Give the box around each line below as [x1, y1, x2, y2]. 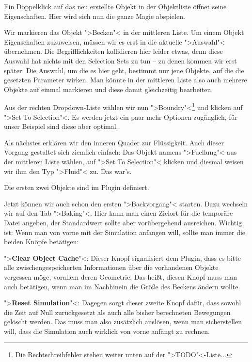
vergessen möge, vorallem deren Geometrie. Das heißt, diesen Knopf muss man [4, 271, 237, 282]
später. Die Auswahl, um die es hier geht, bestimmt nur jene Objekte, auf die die [4, 65, 244, 75]
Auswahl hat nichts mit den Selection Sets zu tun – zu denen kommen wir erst [4, 55, 237, 65]
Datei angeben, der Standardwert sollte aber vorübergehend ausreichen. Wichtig [4, 217, 242, 227]
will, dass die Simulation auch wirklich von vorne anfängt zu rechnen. [4, 326, 210, 336]
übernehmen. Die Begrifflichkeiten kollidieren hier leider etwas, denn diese [4, 46, 223, 56]
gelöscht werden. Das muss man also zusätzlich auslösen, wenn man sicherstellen [4, 316, 242, 327]
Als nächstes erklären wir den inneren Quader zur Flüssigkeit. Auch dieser [4, 137, 224, 147]
